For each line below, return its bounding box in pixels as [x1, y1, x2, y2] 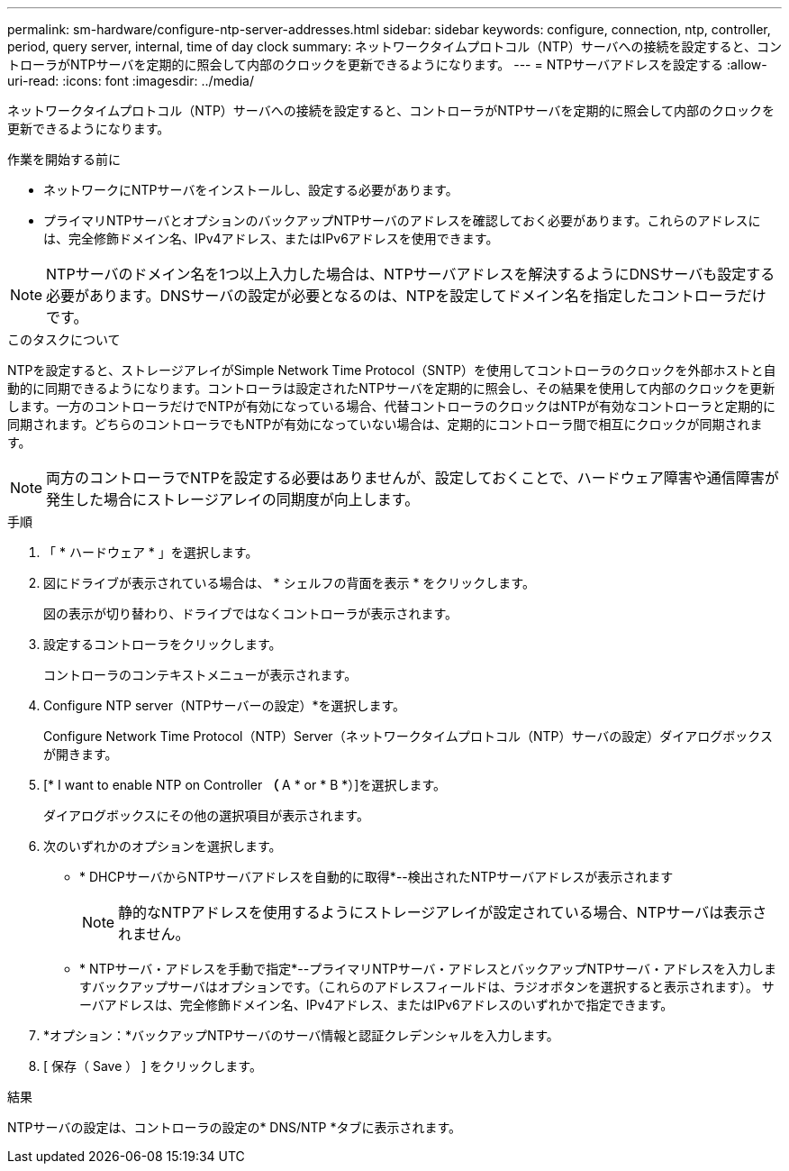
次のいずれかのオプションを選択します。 [43, 838, 282, 854]
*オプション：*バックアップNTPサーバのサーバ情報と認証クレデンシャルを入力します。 [43, 1028, 559, 1043]
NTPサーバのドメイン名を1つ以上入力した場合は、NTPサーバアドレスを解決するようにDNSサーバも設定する [46, 265, 775, 283]
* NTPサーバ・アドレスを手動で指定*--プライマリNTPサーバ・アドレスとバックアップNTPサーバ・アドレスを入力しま [79, 961, 776, 976]
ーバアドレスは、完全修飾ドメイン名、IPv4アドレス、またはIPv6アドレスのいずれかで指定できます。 [79, 997, 674, 1012]
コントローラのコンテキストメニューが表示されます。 [43, 667, 358, 682]
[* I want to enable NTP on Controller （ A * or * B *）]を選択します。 [43, 777, 446, 792]
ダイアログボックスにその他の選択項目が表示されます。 [43, 808, 369, 823]
